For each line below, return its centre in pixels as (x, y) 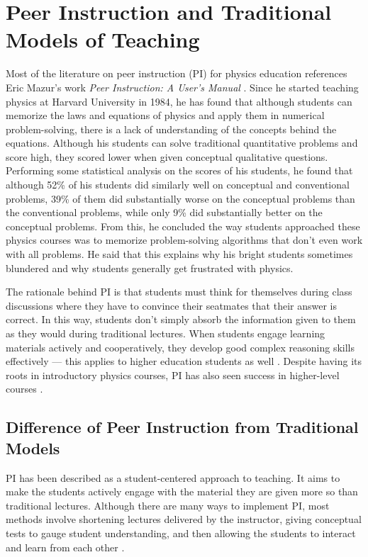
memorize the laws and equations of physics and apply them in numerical (165, 115)
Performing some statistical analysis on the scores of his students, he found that (179, 170)
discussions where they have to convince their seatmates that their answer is (171, 305)
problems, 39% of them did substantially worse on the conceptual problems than (180, 198)
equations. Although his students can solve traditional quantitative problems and (182, 143)
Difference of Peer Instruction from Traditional (182, 427)
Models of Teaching (103, 39)
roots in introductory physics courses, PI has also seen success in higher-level (173, 375)
